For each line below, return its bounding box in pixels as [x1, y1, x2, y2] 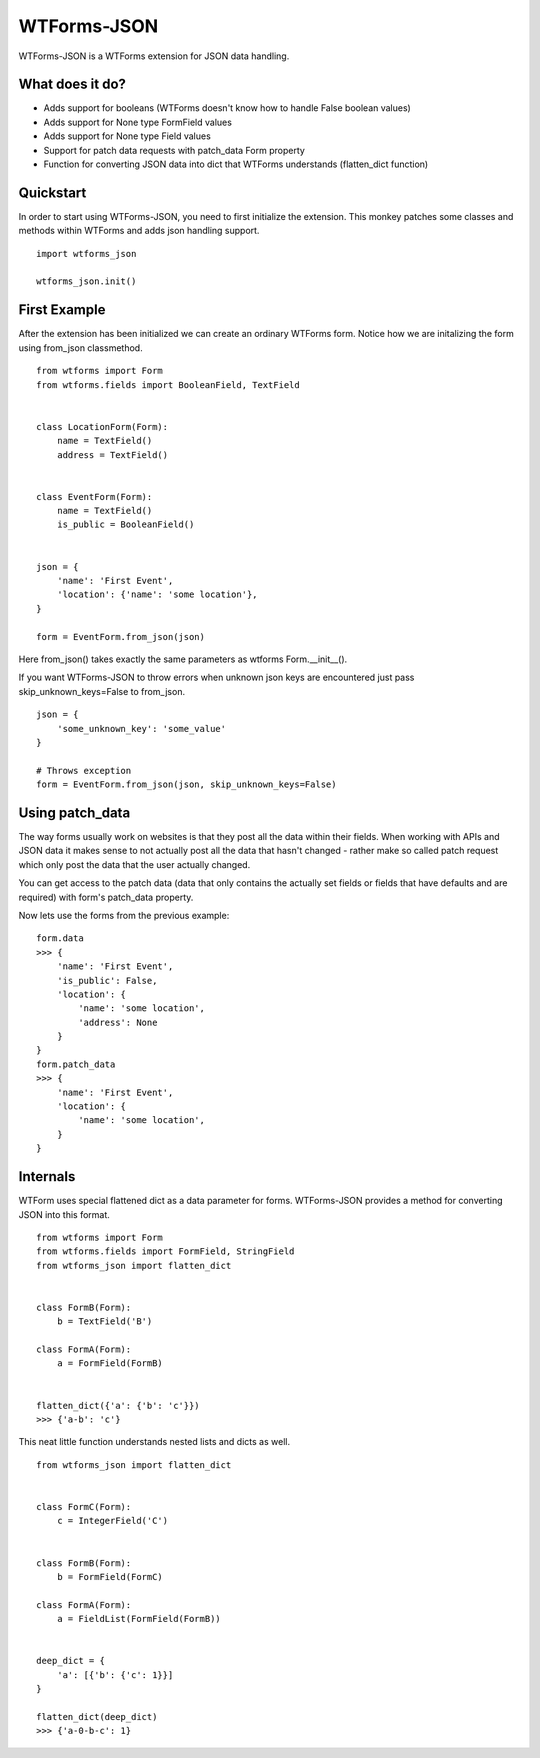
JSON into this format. [18, 1208, 110, 1220]
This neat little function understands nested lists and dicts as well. [18, 1436, 290, 1448]
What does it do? [18, 76, 127, 93]
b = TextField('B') [56, 1316, 153, 1327]
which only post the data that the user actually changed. [18, 858, 251, 870]
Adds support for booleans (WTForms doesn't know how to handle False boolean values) [43, 102, 412, 114]
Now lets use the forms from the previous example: [18, 909, 230, 921]
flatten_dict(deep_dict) [36, 1711, 158, 1722]
